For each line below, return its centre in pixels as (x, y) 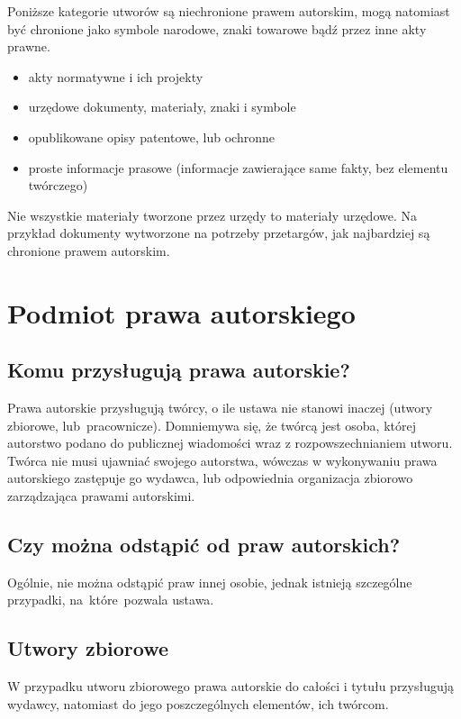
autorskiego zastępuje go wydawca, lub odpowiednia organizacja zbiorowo (210, 478)
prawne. (29, 46)
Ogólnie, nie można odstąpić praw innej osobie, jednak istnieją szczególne (210, 582)
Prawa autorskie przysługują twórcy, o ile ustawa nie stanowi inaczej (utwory (220, 408)
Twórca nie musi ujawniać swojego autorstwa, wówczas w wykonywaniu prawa (222, 460)
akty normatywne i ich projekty (116, 76)
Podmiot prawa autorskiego (181, 312)
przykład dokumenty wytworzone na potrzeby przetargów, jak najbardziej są (219, 233)
